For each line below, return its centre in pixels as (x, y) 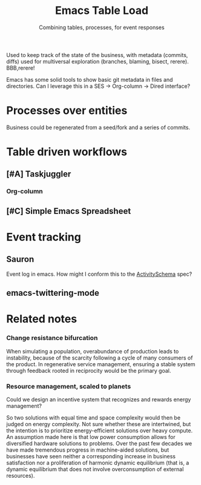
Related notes (42, 319)
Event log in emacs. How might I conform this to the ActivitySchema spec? (99, 274)
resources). (21, 475)
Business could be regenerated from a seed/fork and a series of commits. (98, 127)
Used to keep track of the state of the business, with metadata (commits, (97, 55)
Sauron (20, 259)
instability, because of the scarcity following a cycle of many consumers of (100, 358)
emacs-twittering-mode (53, 293)
